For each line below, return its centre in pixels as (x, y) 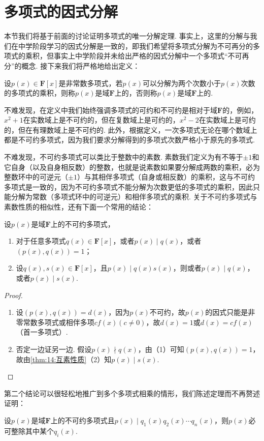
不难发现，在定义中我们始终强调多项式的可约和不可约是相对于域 (111, 110)
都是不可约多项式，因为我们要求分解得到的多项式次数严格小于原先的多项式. (129, 140)
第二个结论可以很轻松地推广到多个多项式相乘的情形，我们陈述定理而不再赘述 (132, 393)
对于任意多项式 (41, 241)
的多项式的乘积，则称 (40, 93)
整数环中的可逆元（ (36, 177)
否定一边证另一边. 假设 (54, 349)
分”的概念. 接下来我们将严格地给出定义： (72, 65)
